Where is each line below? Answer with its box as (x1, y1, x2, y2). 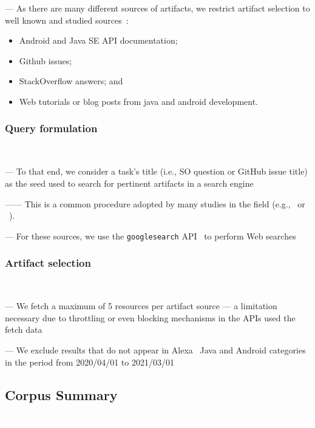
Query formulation (5, 121, 98, 136)
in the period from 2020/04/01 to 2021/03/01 (5, 355, 174, 368)
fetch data (5, 323, 42, 336)
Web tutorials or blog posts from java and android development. (19, 95, 258, 107)
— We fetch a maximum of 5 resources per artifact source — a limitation (5, 299, 277, 312)
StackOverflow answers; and (19, 75, 123, 87)
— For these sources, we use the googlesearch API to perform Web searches (5, 229, 296, 242)
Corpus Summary (5, 385, 118, 404)
